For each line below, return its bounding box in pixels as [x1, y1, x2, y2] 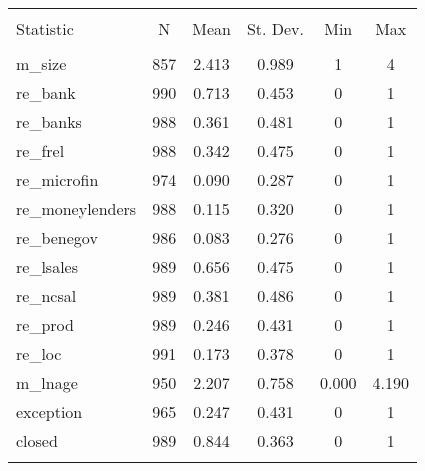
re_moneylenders [16, 197, 137, 220]
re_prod [16, 313, 74, 336]
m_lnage [16, 371, 78, 394]
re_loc [16, 342, 62, 365]
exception [16, 400, 83, 423]
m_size [16, 52, 67, 75]
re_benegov [16, 226, 98, 249]
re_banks [16, 110, 82, 133]
